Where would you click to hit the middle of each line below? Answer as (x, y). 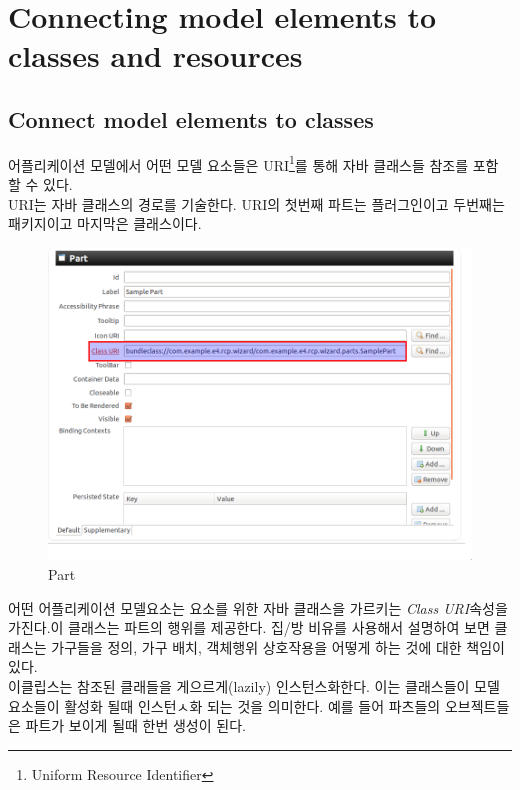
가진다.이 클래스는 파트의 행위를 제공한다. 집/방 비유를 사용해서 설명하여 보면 (249, 627)
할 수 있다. (40, 184)
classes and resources (155, 55)
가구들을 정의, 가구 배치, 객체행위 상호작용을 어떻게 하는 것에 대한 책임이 (278, 646)
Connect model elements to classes (191, 118)
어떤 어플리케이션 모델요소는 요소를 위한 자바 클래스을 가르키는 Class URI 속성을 (258, 607)
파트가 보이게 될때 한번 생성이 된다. (135, 725)
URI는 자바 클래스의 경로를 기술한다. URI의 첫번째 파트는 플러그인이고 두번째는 (256, 203)
